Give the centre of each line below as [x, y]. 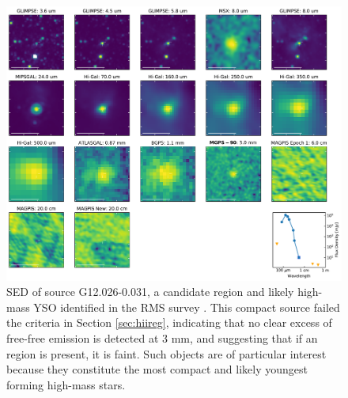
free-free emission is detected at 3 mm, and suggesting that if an [162, 337]
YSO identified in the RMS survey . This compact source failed [187, 307]
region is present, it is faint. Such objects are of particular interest [166, 353]
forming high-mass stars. [66, 384]
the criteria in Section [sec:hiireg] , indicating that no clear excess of [169, 322]
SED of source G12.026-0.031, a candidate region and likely [150, 292]
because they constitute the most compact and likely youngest [157, 369]
